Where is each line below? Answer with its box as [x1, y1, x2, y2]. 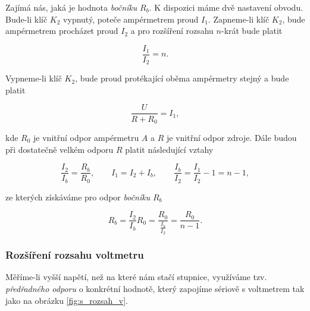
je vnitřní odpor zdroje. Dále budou [166, 131, 297, 143]
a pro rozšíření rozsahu [130, 24, 214, 37]
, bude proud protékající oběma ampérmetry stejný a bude [75, 72, 289, 84]
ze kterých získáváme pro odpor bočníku [5, 190, 151, 203]
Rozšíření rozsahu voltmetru [5, 247, 144, 262]
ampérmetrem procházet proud [5, 24, 118, 37]
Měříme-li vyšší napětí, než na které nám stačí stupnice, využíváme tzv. [5, 271, 267, 283]
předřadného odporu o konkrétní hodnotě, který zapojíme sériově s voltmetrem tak [5, 282, 305, 294]
